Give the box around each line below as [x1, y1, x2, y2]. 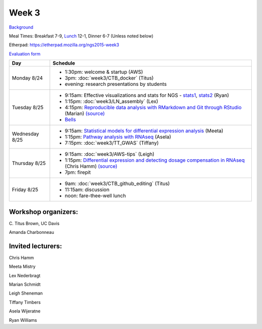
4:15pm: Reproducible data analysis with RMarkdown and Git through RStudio [65, 104, 242, 111]
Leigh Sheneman [9, 290, 43, 296]
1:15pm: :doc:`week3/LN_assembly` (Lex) [65, 98, 159, 105]
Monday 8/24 [12, 75, 43, 82]
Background [9, 24, 33, 30]
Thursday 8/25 [12, 160, 46, 167]
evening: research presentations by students [65, 81, 167, 87]
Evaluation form [9, 51, 41, 57]
